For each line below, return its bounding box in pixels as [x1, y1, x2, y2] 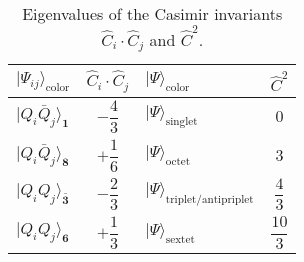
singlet [165, 115, 198, 127]
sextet [165, 233, 195, 245]
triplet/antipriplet [165, 193, 254, 205]
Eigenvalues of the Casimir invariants [22, 2, 283, 25]
